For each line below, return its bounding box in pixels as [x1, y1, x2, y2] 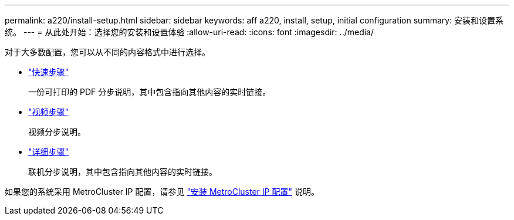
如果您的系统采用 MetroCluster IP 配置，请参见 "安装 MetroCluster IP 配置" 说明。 [5, 187, 319, 197]
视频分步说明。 [28, 127, 86, 137]
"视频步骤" [28, 107, 69, 117]
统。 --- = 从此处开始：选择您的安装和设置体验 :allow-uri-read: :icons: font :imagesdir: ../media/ [5, 27, 374, 37]
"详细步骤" [28, 147, 69, 157]
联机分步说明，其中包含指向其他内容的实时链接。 [28, 167, 217, 177]
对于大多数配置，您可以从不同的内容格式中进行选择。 [5, 47, 210, 57]
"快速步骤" [28, 67, 69, 77]
